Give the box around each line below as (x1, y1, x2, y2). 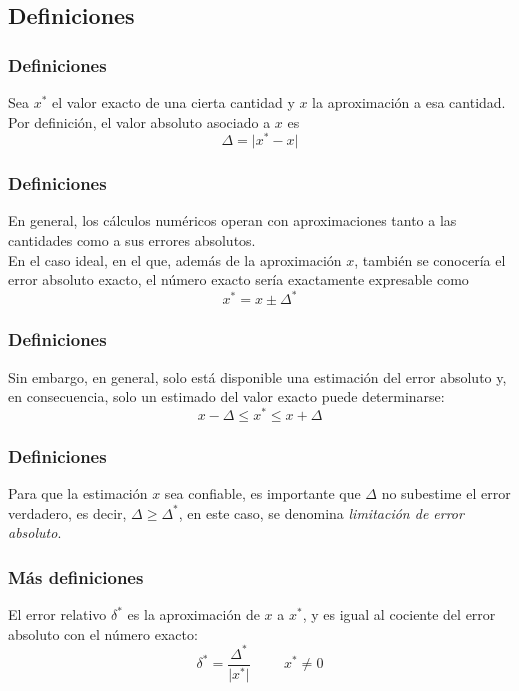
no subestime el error (381, 483, 511, 504)
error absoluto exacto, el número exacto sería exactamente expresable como (8, 269, 469, 290)
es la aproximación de (127, 604, 260, 625)
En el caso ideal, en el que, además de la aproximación (8, 249, 342, 270)
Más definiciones (8, 564, 144, 589)
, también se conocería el (354, 249, 506, 270)
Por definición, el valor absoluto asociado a (8, 111, 271, 132)
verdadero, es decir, (8, 502, 127, 523)
